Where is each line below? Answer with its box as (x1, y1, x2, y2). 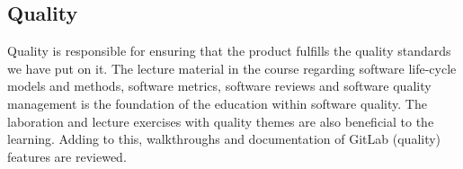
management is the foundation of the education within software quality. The (7, 93, 427, 112)
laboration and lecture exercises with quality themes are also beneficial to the (7, 111, 434, 130)
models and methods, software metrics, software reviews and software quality (7, 76, 432, 95)
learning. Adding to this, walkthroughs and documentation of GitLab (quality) (7, 129, 441, 148)
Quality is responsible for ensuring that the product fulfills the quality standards (7, 41, 451, 60)
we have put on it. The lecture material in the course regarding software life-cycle (7, 58, 457, 77)
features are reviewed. (7, 147, 127, 165)
